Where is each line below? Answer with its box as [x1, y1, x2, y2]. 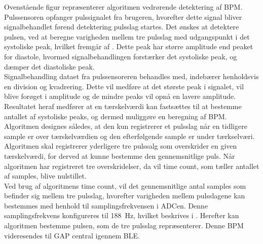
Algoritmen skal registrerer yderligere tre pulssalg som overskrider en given [4, 141, 237, 151]
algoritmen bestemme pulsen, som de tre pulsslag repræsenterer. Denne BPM [4, 220, 244, 231]
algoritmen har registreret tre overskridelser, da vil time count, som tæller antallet [4, 160, 259, 171]
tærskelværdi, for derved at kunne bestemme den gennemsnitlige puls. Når [4, 150, 235, 161]
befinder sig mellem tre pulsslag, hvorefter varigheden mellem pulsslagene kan [4, 190, 245, 201]
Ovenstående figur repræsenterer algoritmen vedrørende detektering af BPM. [4, 2, 243, 12]
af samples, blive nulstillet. [4, 170, 87, 181]
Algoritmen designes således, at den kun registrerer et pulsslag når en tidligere [4, 121, 247, 131]
